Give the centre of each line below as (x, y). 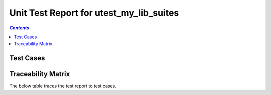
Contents (19, 28)
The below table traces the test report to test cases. (63, 86)
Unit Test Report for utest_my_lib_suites (94, 13)
